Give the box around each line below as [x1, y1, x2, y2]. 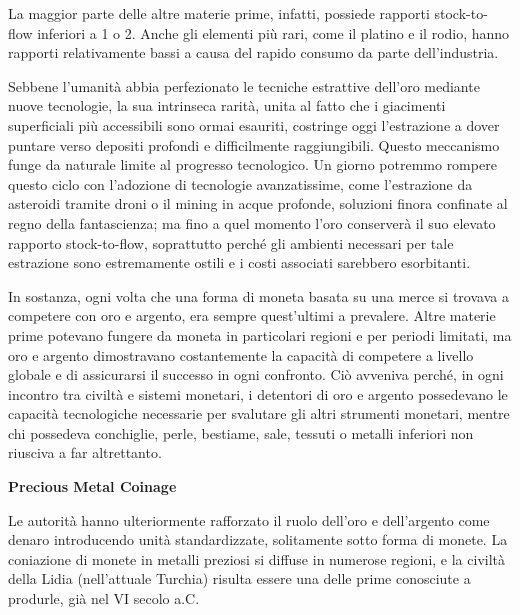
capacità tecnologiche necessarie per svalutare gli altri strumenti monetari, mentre [8, 403, 510, 424]
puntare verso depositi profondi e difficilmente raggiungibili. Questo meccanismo [8, 134, 500, 155]
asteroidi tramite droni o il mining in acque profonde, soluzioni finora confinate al [8, 193, 508, 214]
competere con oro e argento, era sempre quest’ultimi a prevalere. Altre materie [8, 305, 496, 326]
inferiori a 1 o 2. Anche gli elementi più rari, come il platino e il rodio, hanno [37, 22, 510, 43]
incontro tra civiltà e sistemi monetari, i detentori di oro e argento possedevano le [8, 383, 508, 404]
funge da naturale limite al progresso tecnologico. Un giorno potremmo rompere [8, 154, 497, 175]
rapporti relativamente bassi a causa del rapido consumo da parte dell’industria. [8, 42, 499, 63]
